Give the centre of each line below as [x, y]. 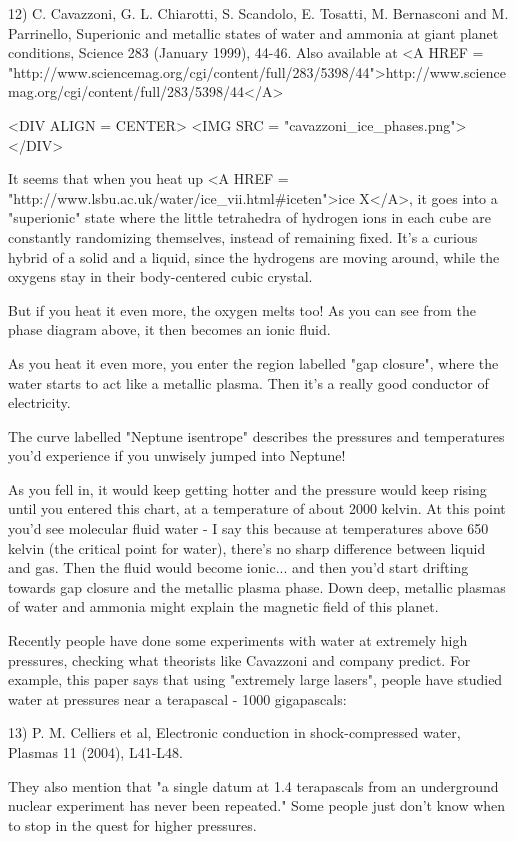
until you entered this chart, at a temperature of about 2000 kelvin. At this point [257, 508]
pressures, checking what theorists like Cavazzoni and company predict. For [239, 659]
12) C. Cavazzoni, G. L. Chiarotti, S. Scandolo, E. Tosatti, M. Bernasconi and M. [258, 13]
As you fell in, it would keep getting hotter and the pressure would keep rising [247, 488]
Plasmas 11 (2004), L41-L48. [95, 752]
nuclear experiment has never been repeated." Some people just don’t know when [257, 805]
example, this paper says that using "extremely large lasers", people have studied [255, 679]
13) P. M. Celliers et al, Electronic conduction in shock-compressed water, [234, 732]
